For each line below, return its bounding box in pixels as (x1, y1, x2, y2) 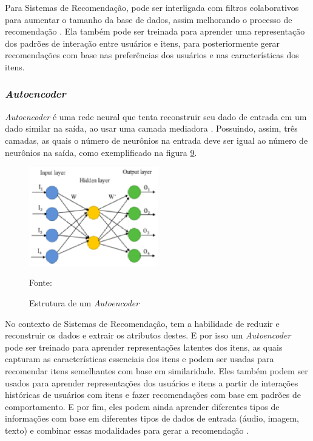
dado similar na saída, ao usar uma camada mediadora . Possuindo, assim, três (5, 122, 298, 135)
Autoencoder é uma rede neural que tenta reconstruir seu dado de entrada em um (5, 110, 307, 123)
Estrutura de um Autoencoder (29, 296, 140, 309)
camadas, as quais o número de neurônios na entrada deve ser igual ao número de (5, 133, 308, 146)
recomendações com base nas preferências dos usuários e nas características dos (5, 49, 299, 61)
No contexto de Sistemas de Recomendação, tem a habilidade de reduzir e (5, 317, 280, 329)
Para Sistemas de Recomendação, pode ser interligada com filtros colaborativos (5, 1, 299, 13)
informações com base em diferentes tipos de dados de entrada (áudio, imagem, (5, 412, 300, 425)
